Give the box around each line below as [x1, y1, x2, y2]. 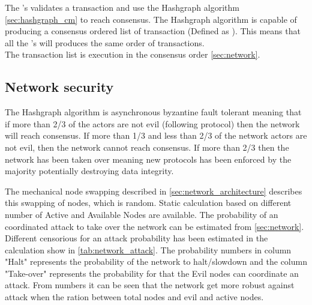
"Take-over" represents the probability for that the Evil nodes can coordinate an [5, 267, 299, 279]
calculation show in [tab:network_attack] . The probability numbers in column [5, 243, 292, 256]
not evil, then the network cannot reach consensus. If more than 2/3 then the [5, 140, 289, 153]
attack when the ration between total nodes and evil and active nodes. [5, 291, 264, 303]
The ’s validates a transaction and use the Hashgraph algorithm [5, 1, 239, 13]
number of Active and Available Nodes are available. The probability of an [5, 208, 278, 220]
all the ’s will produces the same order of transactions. [5, 36, 205, 49]
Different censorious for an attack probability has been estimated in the [5, 232, 268, 244]
